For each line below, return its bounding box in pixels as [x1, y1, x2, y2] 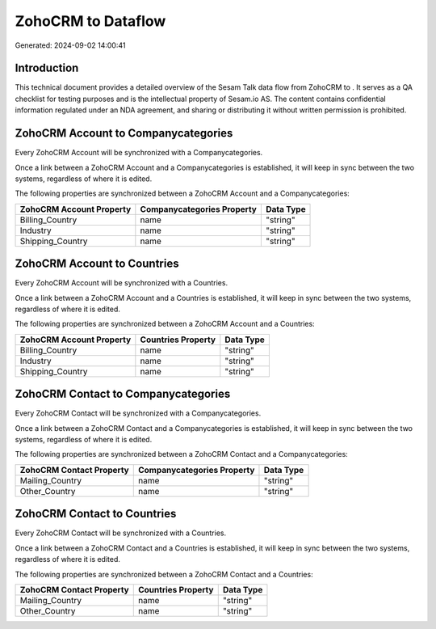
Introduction [15, 61, 79, 75]
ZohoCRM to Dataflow [15, 12, 166, 30]
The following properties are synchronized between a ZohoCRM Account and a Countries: [15, 319, 315, 329]
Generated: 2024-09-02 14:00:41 [15, 40, 126, 50]
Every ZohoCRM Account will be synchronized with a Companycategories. [15, 148, 263, 158]
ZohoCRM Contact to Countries [15, 507, 177, 521]
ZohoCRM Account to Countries [15, 257, 179, 271]
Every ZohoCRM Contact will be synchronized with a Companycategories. [15, 408, 262, 418]
